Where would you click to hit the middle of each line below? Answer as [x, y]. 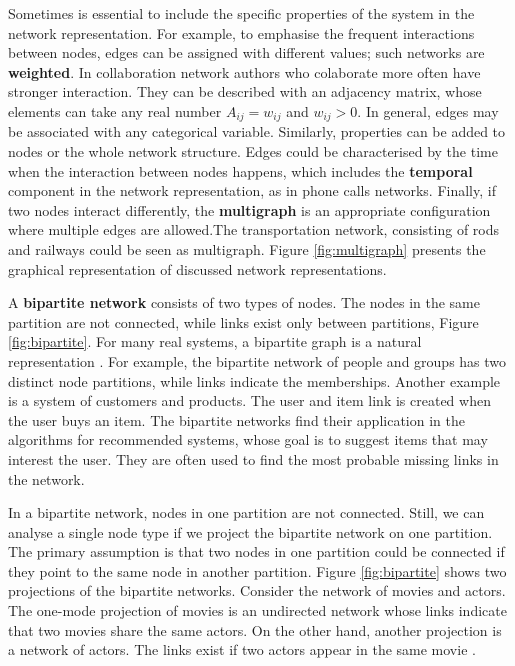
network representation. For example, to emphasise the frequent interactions [241, 32]
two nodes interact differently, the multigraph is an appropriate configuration [249, 209]
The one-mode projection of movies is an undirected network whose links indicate [257, 610]
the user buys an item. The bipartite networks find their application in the [236, 419]
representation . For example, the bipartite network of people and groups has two [257, 360]
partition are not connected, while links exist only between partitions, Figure [243, 321]
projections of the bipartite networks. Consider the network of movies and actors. [257, 590]
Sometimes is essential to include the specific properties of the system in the [241, 13]
